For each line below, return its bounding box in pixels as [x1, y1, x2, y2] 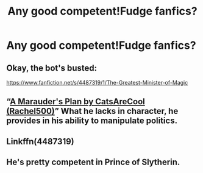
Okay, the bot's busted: [6, 63, 98, 73]
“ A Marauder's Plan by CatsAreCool [6, 96, 145, 107]
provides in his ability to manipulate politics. [6, 116, 178, 126]
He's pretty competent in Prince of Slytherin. [6, 157, 180, 168]
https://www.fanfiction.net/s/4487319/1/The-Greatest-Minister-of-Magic [6, 79, 188, 86]
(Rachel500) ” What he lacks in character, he [6, 106, 179, 116]
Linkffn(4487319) [6, 136, 74, 147]
